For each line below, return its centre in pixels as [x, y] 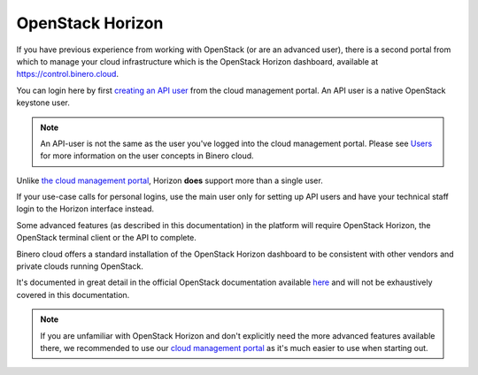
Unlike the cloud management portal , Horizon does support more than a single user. [170, 180]
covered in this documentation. [73, 295]
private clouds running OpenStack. [80, 266]
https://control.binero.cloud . [68, 74]
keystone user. [43, 103]
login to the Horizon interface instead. [85, 209]
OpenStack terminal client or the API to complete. [106, 238]
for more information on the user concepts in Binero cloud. [147, 156]
